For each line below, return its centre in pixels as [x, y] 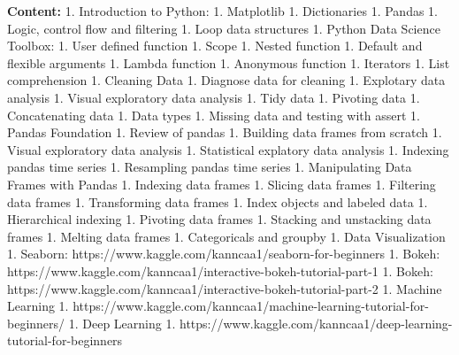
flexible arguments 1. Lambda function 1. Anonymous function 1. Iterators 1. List [229, 62]
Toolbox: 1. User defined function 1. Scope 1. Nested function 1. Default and [215, 46]
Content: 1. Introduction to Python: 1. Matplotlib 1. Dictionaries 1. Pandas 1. [222, 11]
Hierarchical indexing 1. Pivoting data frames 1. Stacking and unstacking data [219, 219]
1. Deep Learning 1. [122, 323]
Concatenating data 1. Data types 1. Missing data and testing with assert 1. [214, 115]
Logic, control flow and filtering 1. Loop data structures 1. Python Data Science [224, 28]
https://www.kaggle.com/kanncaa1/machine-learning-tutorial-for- [251, 306]
